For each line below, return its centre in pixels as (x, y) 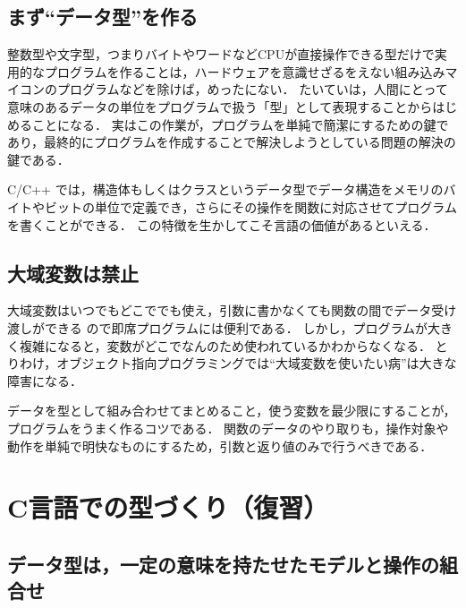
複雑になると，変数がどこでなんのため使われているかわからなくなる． (225, 345)
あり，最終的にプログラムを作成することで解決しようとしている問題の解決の (232, 142)
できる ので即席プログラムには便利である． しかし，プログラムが (236, 327)
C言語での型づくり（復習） (168, 507)
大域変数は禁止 (73, 273)
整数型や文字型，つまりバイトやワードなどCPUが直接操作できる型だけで (221, 54)
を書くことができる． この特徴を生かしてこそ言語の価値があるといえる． (222, 224)
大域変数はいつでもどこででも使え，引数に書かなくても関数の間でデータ (220, 310)
